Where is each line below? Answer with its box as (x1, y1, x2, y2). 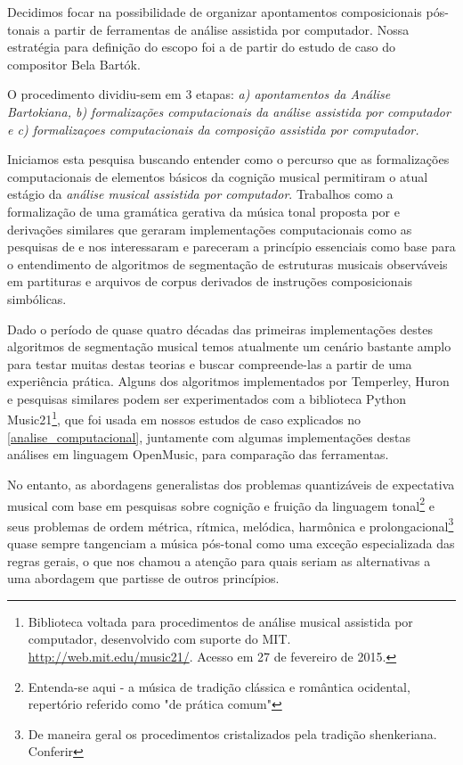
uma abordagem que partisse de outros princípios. (7, 569, 280, 588)
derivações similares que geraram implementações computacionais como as (7, 219, 412, 238)
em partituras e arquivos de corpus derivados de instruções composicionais (7, 272, 413, 291)
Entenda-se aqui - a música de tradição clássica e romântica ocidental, (28, 677, 410, 695)
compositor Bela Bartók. (7, 54, 141, 73)
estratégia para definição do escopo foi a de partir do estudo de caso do (7, 37, 396, 56)
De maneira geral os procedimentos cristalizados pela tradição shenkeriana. (28, 724, 437, 743)
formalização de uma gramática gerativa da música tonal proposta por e (7, 202, 400, 220)
